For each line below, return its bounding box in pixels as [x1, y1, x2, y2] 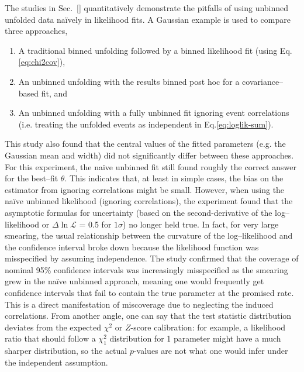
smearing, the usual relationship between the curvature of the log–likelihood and [5, 229, 293, 242]
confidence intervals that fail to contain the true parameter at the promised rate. [5, 287, 294, 299]
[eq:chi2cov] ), [18, 56, 65, 68]
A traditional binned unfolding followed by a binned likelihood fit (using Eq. [18, 44, 292, 56]
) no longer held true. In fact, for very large [123, 218, 279, 230]
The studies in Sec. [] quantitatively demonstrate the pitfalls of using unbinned [5, 2, 289, 13]
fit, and [41, 87, 68, 99]
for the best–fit [5, 172, 58, 184]
